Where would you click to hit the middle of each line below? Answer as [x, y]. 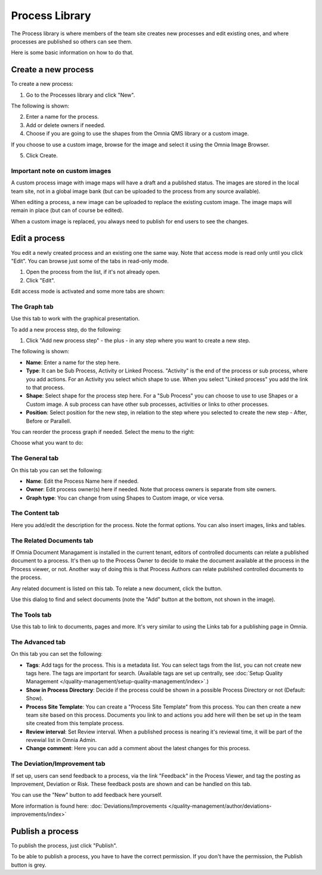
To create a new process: [42, 84]
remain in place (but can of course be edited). [67, 210]
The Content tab [35, 513]
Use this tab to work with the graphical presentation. [75, 319]
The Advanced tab [38, 642]
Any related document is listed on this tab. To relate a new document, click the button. [117, 589]
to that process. [45, 387]
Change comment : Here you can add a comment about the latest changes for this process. [138, 748]
